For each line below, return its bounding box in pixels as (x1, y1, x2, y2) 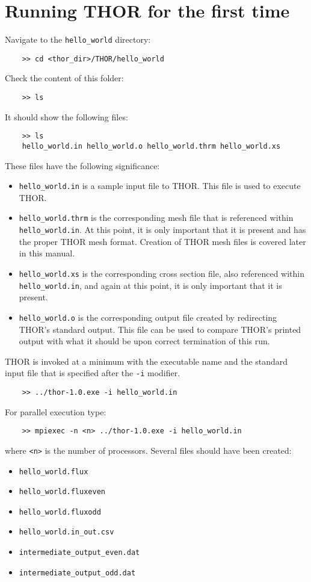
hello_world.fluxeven (19, 488, 105, 497)
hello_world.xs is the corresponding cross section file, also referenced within (19, 267, 304, 279)
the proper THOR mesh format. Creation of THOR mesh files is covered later (19, 235, 306, 247)
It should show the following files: (5, 110, 128, 123)
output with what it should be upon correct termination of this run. (19, 335, 270, 347)
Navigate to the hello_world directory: (5, 33, 151, 46)
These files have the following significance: (5, 159, 160, 172)
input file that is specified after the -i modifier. (5, 367, 180, 379)
